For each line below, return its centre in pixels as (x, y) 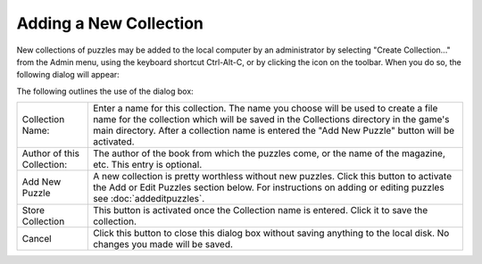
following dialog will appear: (68, 75)
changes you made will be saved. (163, 244)
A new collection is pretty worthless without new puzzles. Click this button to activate (272, 177)
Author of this (51, 153)
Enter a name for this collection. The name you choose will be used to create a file (265, 109)
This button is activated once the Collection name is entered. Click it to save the (260, 210)
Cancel (37, 239)
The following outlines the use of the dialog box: (105, 91)
